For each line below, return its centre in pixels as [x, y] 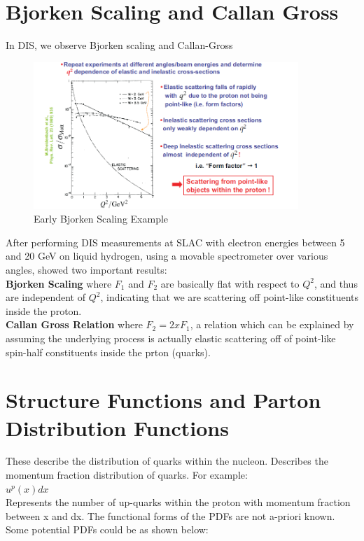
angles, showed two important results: [86, 269]
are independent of [46, 297]
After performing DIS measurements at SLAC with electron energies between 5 [175, 242]
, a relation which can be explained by [272, 324]
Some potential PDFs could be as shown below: [107, 529]
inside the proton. [44, 310]
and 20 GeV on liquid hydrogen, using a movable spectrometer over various [167, 256]
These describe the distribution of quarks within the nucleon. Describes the [167, 461]
